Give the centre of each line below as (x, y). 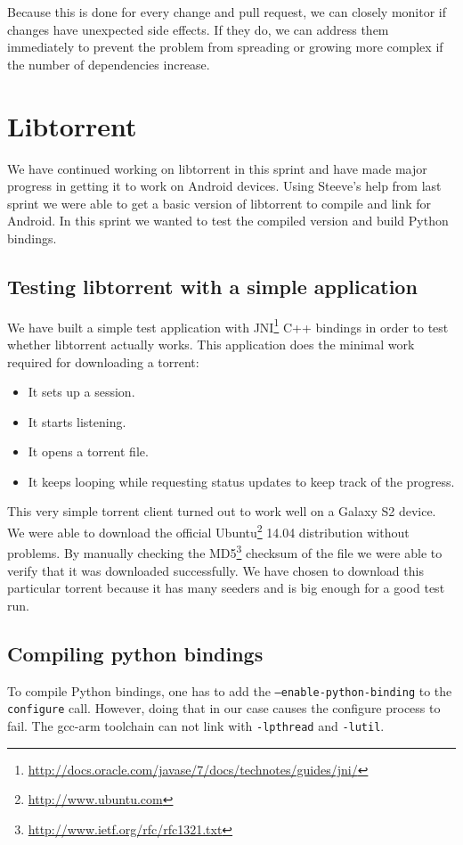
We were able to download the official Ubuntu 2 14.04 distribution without (208, 531)
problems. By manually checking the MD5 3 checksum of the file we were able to (225, 551)
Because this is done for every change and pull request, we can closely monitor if (227, 12)
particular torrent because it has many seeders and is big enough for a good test (226, 588)
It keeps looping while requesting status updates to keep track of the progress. (241, 481)
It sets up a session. (81, 392)
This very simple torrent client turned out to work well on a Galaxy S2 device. (222, 511)
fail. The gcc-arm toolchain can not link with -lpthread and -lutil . (196, 725)
